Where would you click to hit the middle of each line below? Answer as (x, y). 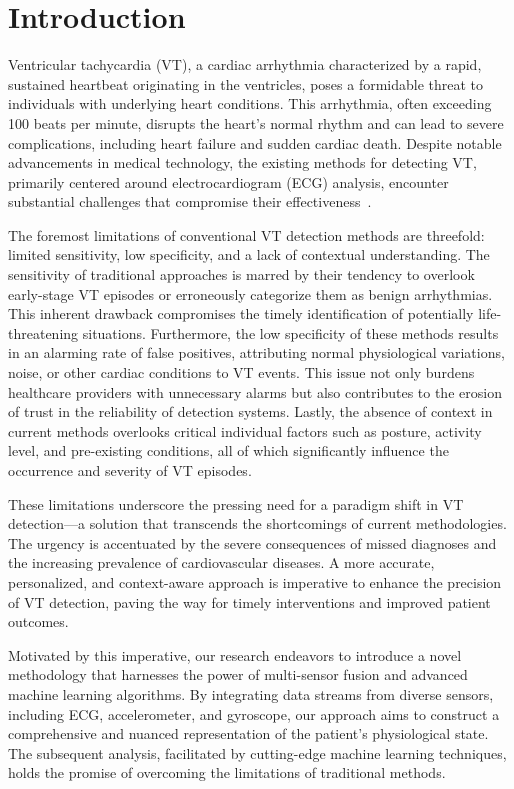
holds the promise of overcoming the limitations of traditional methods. (227, 772)
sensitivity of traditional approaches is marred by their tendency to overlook (241, 274)
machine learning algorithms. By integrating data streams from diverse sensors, (251, 693)
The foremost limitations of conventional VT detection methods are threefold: (246, 234)
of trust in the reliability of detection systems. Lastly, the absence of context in (250, 411)
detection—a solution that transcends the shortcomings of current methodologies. (257, 523)
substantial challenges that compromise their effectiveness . (190, 201)
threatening (43, 332)
